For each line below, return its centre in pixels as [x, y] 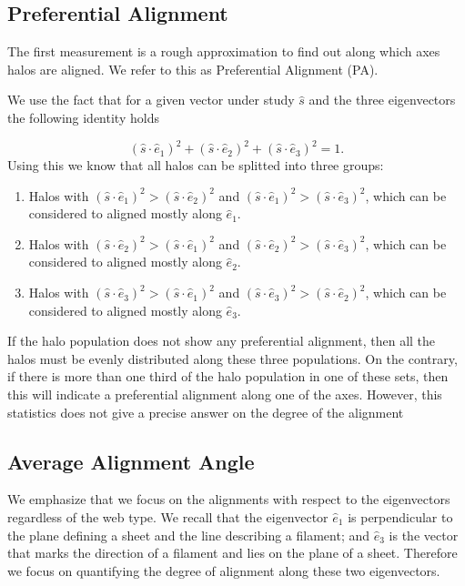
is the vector [424, 535]
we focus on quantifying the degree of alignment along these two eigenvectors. [224, 570]
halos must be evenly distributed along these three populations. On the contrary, [232, 358]
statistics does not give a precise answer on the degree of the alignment [206, 412]
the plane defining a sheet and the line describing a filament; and [189, 535]
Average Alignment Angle [131, 461]
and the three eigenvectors [382, 100]
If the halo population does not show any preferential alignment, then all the [222, 341]
